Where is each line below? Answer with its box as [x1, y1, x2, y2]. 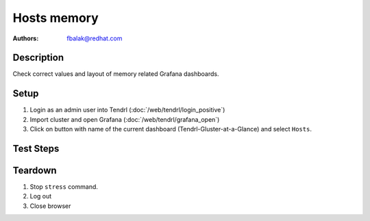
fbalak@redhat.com [66, 34, 123, 42]
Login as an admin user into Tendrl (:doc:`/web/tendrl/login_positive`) [29, 106, 225, 114]
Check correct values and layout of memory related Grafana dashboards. [12, 70, 219, 78]
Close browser [29, 202, 71, 210]
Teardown [12, 164, 58, 176]
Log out [29, 192, 52, 200]
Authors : [12, 34, 39, 42]
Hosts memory [12, 10, 99, 25]
